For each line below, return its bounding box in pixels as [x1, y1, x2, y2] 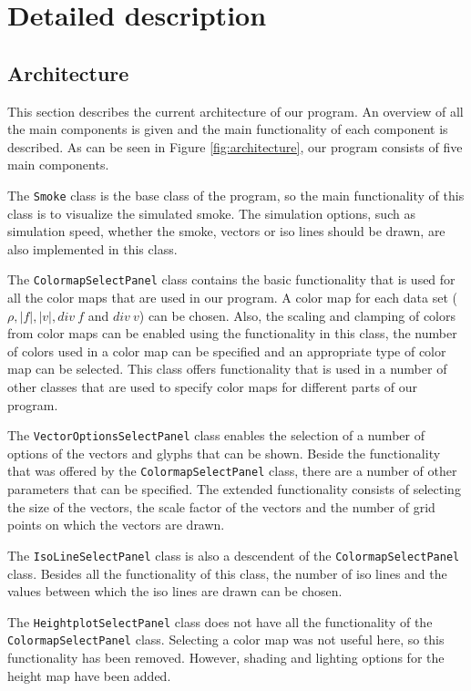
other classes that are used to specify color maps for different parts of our [7, 377, 417, 397]
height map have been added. [7, 665, 171, 685]
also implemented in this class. [7, 239, 178, 258]
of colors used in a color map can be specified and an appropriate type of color [7, 341, 446, 360]
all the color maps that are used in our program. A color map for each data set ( [7, 288, 457, 307]
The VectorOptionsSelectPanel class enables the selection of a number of [7, 426, 425, 445]
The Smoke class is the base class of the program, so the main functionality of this [7, 185, 465, 204]
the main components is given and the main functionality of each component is [7, 119, 448, 139]
